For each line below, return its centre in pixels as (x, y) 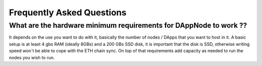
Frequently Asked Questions (68, 12)
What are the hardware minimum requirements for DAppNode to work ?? (128, 25)
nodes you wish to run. (32, 57)
